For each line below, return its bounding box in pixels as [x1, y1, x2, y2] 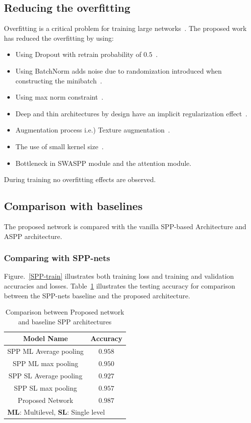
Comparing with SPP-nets [4, 252, 110, 264]
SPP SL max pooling [14, 382, 77, 393]
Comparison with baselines [4, 198, 143, 213]
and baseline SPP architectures [18, 316, 112, 326]
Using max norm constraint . [15, 92, 103, 102]
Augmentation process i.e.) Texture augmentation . [15, 125, 170, 135]
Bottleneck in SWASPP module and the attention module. [15, 158, 192, 168]
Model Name [23, 333, 68, 344]
